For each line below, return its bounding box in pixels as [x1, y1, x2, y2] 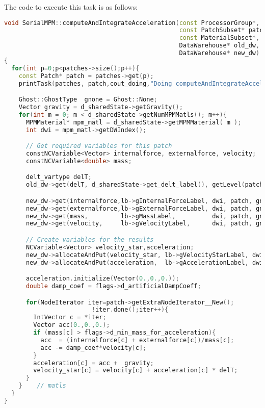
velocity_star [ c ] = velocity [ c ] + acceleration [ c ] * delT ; [33, 367, 238, 374]
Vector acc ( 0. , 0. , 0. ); [33, 321, 110, 329]
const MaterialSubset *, [179, 34, 260, 42]
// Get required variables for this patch [25, 142, 172, 150]
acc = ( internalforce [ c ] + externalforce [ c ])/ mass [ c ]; [40, 336, 234, 344]
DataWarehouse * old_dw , [179, 42, 260, 49]
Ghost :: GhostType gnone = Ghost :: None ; [18, 96, 157, 104]
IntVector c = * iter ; [33, 314, 107, 321]
